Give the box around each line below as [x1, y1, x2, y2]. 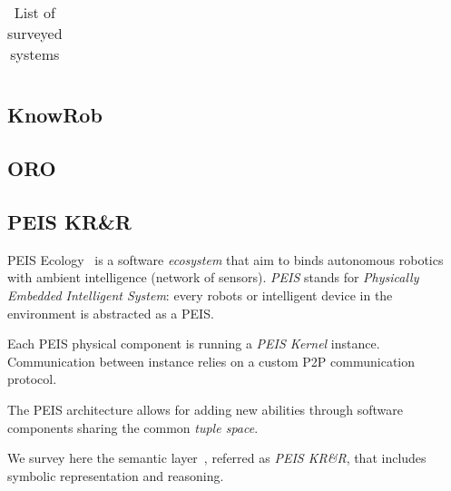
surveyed [7, 23, 63, 44]
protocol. [7, 369, 57, 388]
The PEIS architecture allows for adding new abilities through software [7, 399, 404, 418]
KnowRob [7, 101, 103, 129]
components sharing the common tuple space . [7, 417, 259, 437]
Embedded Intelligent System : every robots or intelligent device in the [7, 285, 393, 304]
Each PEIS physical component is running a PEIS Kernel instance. [7, 334, 380, 353]
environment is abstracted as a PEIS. [7, 303, 214, 322]
